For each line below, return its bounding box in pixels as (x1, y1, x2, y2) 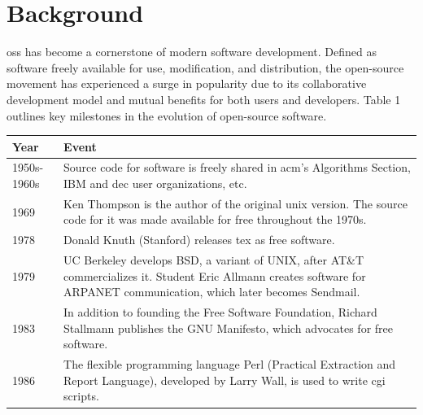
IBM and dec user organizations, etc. (63, 175, 247, 192)
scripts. (63, 387, 99, 404)
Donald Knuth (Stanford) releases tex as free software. (63, 231, 335, 248)
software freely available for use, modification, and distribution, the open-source (7, 59, 404, 76)
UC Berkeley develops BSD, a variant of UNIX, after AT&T (63, 251, 364, 269)
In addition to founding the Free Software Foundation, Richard (63, 304, 377, 321)
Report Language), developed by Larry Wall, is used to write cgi (63, 371, 386, 388)
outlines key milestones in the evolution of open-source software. (7, 107, 327, 124)
